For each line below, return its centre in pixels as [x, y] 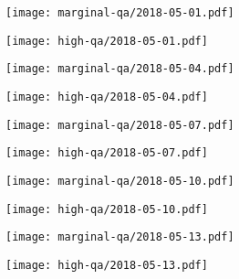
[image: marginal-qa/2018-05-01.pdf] [120, 13]
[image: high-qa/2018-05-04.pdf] [107, 97]
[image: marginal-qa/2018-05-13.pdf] [120, 237]
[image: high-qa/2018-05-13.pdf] [107, 265]
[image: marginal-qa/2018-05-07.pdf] [120, 125]
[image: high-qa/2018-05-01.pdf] [107, 41]
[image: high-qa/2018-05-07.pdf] [107, 153]
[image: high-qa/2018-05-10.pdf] [107, 209]
